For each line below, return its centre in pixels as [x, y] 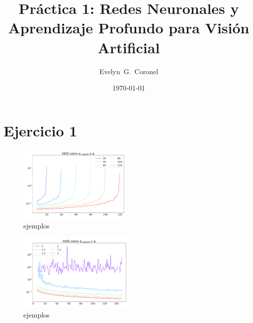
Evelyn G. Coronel [129, 71]
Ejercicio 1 [41, 130]
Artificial [129, 47]
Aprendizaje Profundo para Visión [129, 28]
